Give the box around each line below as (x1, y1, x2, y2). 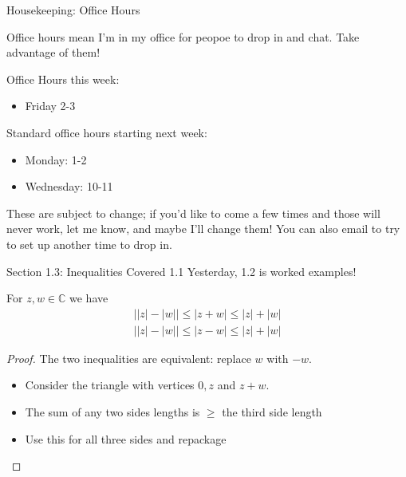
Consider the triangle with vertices (25, 376, 195, 393)
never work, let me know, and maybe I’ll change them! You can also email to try (6, 220, 400, 237)
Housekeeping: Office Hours (6, 2, 140, 18)
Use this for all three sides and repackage (25, 430, 227, 447)
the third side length (222, 403, 322, 420)
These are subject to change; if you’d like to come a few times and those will (6, 204, 380, 221)
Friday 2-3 (25, 97, 76, 114)
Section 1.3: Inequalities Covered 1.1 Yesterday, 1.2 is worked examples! (6, 262, 357, 279)
